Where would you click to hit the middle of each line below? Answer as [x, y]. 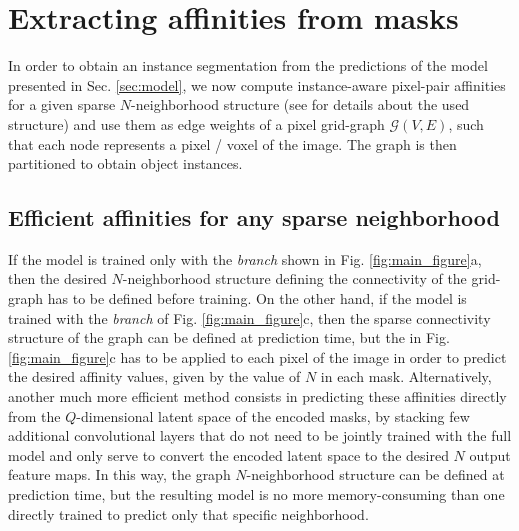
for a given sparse [62, 104]
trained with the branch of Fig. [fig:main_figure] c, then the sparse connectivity [249, 317]
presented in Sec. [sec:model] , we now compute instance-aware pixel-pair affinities [257, 84]
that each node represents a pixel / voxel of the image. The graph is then [232, 143]
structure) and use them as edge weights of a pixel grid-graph [196, 123]
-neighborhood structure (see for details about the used [300, 104]
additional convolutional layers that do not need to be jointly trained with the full [260, 435]
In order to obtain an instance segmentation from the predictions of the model [248, 65]
